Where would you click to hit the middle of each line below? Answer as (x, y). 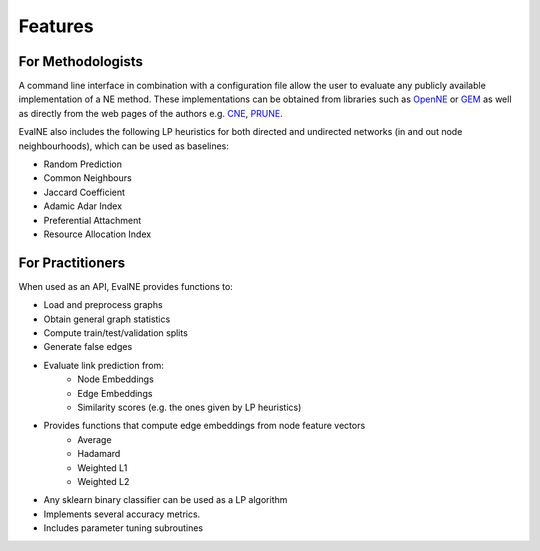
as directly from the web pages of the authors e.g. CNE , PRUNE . (151, 113)
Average (94, 439)
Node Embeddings (115, 379)
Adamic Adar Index (83, 206)
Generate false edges (88, 347)
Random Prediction (82, 164)
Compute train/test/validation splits (116, 333)
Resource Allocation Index (97, 234)
